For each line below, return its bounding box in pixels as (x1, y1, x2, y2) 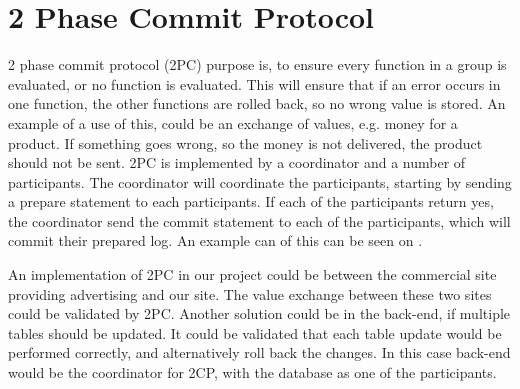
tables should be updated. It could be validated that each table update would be (8, 322, 502, 343)
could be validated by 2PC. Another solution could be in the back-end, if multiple (8, 303, 511, 324)
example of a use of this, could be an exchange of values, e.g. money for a (8, 112, 458, 133)
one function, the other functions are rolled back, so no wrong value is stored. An (8, 93, 506, 114)
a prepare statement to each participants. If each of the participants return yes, (8, 191, 494, 212)
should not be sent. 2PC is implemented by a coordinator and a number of (8, 152, 466, 173)
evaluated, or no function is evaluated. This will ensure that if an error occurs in (8, 73, 501, 94)
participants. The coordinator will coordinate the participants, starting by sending (8, 171, 512, 192)
